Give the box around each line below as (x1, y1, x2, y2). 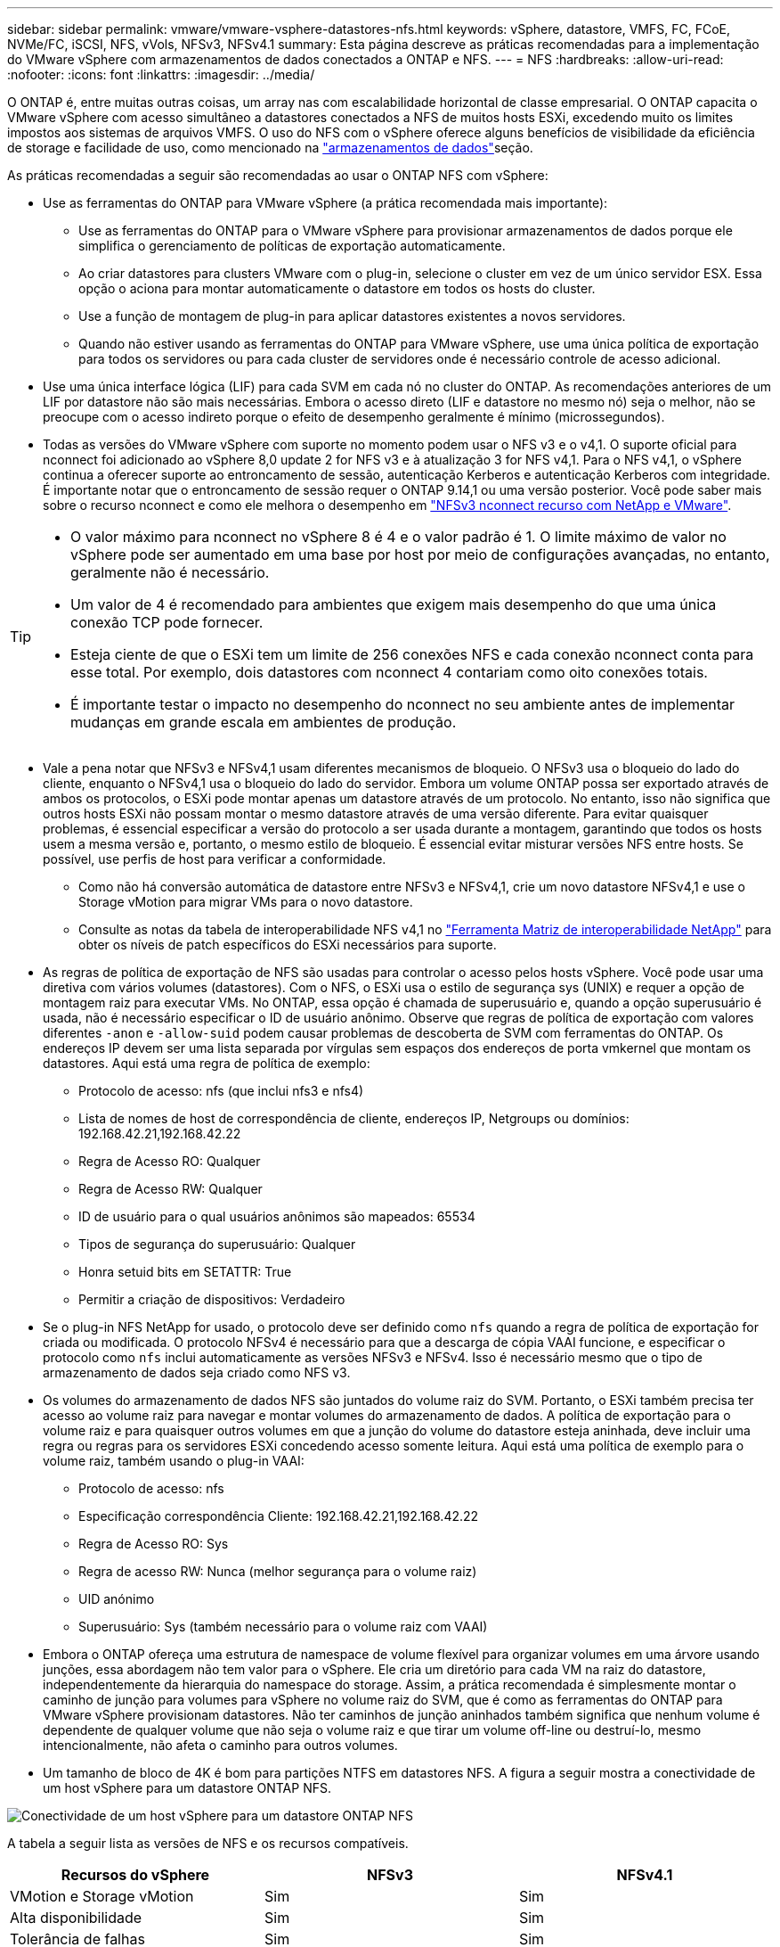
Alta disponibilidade (10, 1909, 142, 1926)
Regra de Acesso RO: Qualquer (78, 1154, 261, 1169)
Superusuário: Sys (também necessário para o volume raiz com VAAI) (78, 1619, 488, 1634)
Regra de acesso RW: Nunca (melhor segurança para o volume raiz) (78, 1564, 477, 1579)
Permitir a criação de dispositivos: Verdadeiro (78, 1292, 345, 1307)
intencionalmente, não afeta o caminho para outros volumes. (43, 1738, 398, 1753)
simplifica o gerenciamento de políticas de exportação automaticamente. (78, 238, 506, 253)
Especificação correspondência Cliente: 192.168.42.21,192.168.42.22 (78, 1508, 479, 1524)
